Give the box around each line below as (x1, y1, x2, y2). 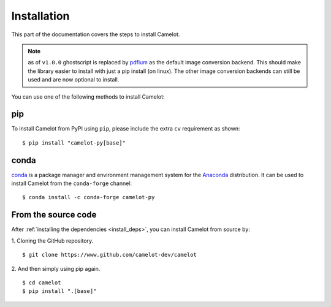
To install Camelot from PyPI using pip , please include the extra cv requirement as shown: (11, 125, 240, 132)
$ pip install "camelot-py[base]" (22, 139, 126, 146)
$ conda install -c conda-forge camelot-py (22, 194, 155, 201)
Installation (11, 9, 70, 23)
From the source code (11, 210, 97, 220)
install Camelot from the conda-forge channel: (11, 180, 132, 187)
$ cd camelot (22, 279, 61, 286)
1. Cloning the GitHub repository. (11, 237, 94, 244)
